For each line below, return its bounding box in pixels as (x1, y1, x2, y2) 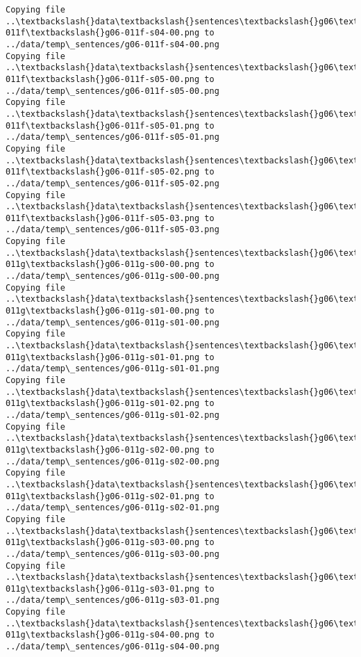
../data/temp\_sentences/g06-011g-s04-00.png (6, 642, 219, 652)
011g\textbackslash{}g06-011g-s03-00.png (6, 537, 200, 548)
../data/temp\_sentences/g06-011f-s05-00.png (6, 86, 219, 96)
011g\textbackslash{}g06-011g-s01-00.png (6, 306, 200, 316)
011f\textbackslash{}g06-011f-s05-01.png (6, 120, 200, 131)
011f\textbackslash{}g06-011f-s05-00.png (6, 74, 200, 84)
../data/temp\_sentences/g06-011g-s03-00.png (6, 549, 219, 559)
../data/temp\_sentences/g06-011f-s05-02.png (6, 178, 219, 188)
